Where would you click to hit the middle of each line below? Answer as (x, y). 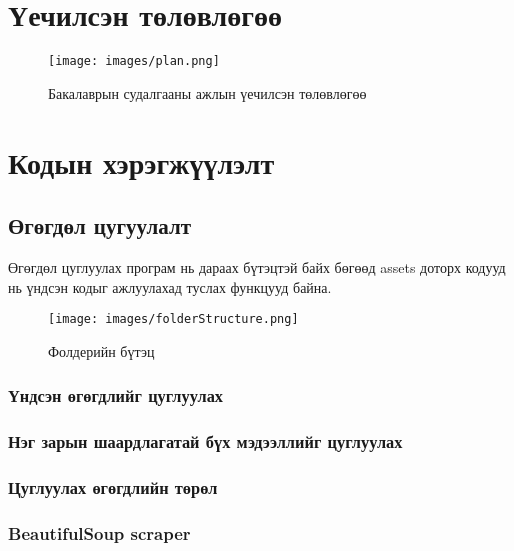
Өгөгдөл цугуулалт (99, 225)
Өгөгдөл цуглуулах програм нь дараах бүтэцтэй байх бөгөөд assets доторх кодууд (257, 266)
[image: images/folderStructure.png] (173, 319)
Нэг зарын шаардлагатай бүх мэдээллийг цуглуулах (205, 441)
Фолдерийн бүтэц (101, 350)
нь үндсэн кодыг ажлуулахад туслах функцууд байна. (170, 286)
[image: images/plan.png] (134, 61)
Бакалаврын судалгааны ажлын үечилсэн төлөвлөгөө (207, 92)
